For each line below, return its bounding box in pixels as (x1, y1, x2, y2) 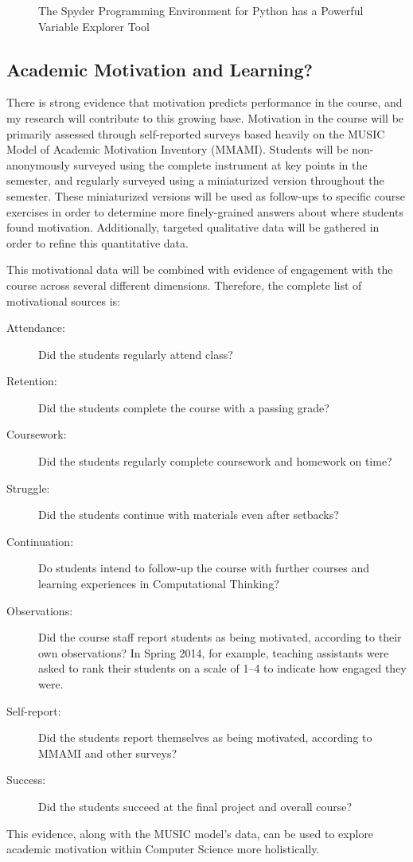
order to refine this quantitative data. (6, 234, 189, 251)
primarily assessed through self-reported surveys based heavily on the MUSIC (6, 125, 385, 142)
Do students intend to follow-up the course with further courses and (38, 560, 370, 576)
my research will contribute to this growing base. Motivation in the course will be (6, 109, 404, 126)
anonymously (6, 156, 70, 173)
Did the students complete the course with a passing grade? (38, 399, 329, 415)
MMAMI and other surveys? (38, 744, 177, 761)
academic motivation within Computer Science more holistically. (6, 841, 320, 857)
